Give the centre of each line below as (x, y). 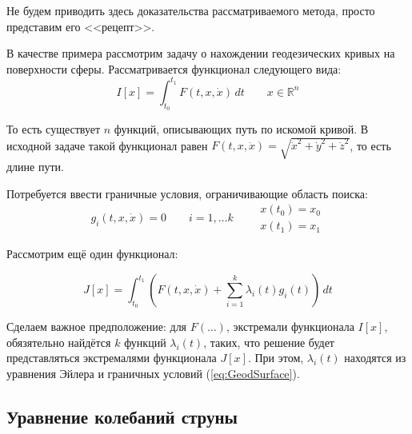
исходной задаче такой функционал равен (107, 145)
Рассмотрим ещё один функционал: (92, 254)
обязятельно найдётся (59, 342)
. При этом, (276, 358)
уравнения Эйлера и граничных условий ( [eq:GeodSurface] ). (153, 374)
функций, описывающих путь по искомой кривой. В (241, 129)
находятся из (375, 358)
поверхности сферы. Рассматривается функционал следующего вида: (174, 68)
